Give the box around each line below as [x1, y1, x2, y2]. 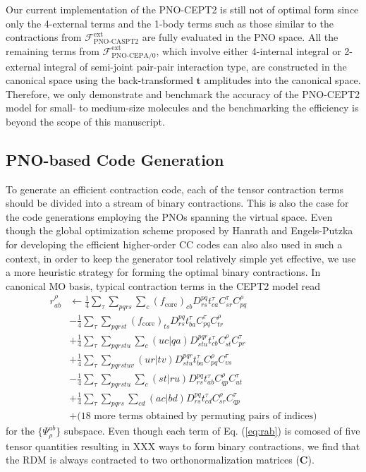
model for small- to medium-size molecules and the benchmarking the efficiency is [6, 100, 359, 115]
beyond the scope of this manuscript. [6, 114, 165, 128]
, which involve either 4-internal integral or [156, 43, 341, 58]
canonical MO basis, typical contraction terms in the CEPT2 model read [6, 278, 321, 293]
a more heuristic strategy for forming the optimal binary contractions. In [6, 265, 321, 279]
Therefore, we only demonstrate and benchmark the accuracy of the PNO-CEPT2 [6, 86, 360, 101]
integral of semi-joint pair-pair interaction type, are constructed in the [44, 59, 347, 73]
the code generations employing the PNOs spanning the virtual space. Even [6, 209, 333, 224]
